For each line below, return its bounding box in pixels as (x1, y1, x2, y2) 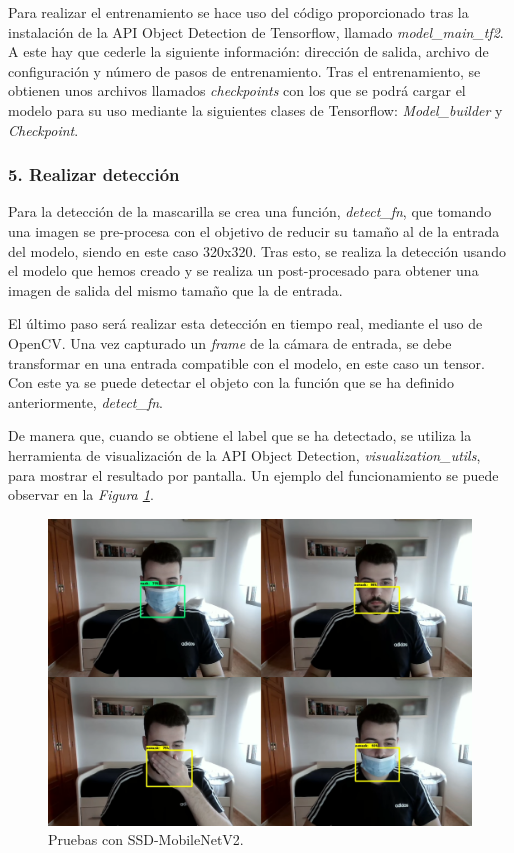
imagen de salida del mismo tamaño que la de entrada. (8, 279, 343, 300)
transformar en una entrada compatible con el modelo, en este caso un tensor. (8, 352, 485, 373)
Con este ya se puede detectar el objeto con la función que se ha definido (8, 372, 454, 393)
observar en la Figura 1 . (8, 484, 154, 505)
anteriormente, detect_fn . (8, 391, 163, 412)
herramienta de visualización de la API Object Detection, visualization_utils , (8, 444, 481, 465)
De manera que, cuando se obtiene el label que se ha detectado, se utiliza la (8, 425, 472, 446)
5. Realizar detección (8, 162, 180, 187)
